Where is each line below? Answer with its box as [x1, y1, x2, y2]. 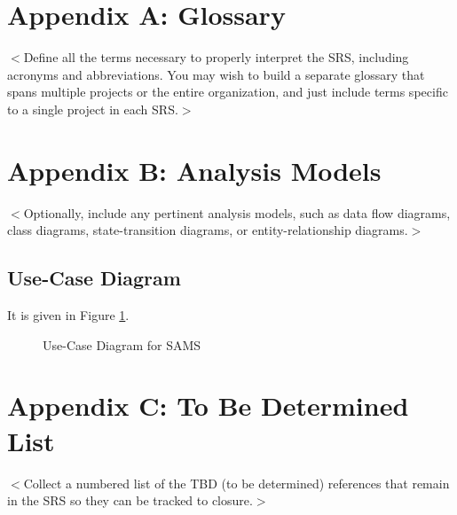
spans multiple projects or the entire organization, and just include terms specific [7, 82, 448, 101]
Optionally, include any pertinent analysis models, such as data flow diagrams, [23, 203, 451, 222]
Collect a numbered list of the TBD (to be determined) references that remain [23, 473, 450, 492]
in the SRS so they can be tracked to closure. [7, 491, 253, 510]
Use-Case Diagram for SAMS [43, 335, 201, 354]
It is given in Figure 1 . [7, 306, 130, 324]
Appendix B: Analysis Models [7, 152, 382, 188]
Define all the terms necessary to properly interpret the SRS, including [23, 48, 409, 66]
